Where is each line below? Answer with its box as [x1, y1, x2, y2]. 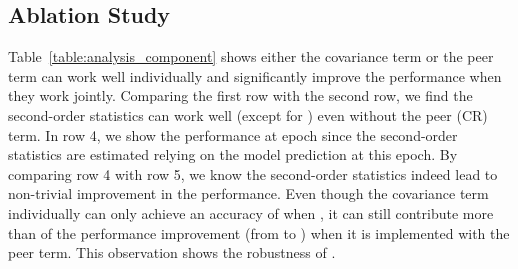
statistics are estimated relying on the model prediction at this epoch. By [8, 144, 458, 165]
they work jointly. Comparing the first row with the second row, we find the [8, 85, 473, 106]
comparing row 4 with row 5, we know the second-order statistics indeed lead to [8, 163, 498, 184]
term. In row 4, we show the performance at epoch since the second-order [8, 124, 458, 145]
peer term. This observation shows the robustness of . [8, 242, 336, 263]
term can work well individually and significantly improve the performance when [8, 65, 502, 86]
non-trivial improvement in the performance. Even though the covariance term [8, 183, 489, 204]
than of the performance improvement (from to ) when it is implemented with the [8, 222, 510, 243]
